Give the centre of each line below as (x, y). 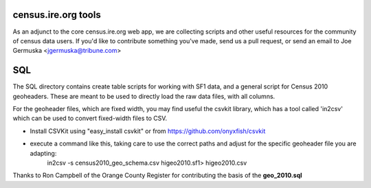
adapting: (43, 153)
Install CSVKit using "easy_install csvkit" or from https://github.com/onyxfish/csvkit (148, 131)
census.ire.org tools (57, 15)
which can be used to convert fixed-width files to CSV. (90, 118)
